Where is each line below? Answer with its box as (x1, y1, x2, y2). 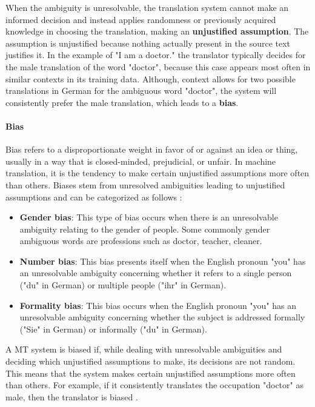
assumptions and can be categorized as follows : (5, 190, 182, 203)
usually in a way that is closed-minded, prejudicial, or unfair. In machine (5, 154, 276, 167)
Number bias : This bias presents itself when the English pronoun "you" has (19, 254, 306, 267)
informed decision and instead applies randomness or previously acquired (5, 13, 276, 25)
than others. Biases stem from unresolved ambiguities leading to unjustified (5, 178, 285, 191)
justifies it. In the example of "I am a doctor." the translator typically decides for (5, 48, 306, 61)
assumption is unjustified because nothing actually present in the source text (5, 36, 291, 49)
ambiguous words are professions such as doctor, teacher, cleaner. (19, 234, 262, 247)
